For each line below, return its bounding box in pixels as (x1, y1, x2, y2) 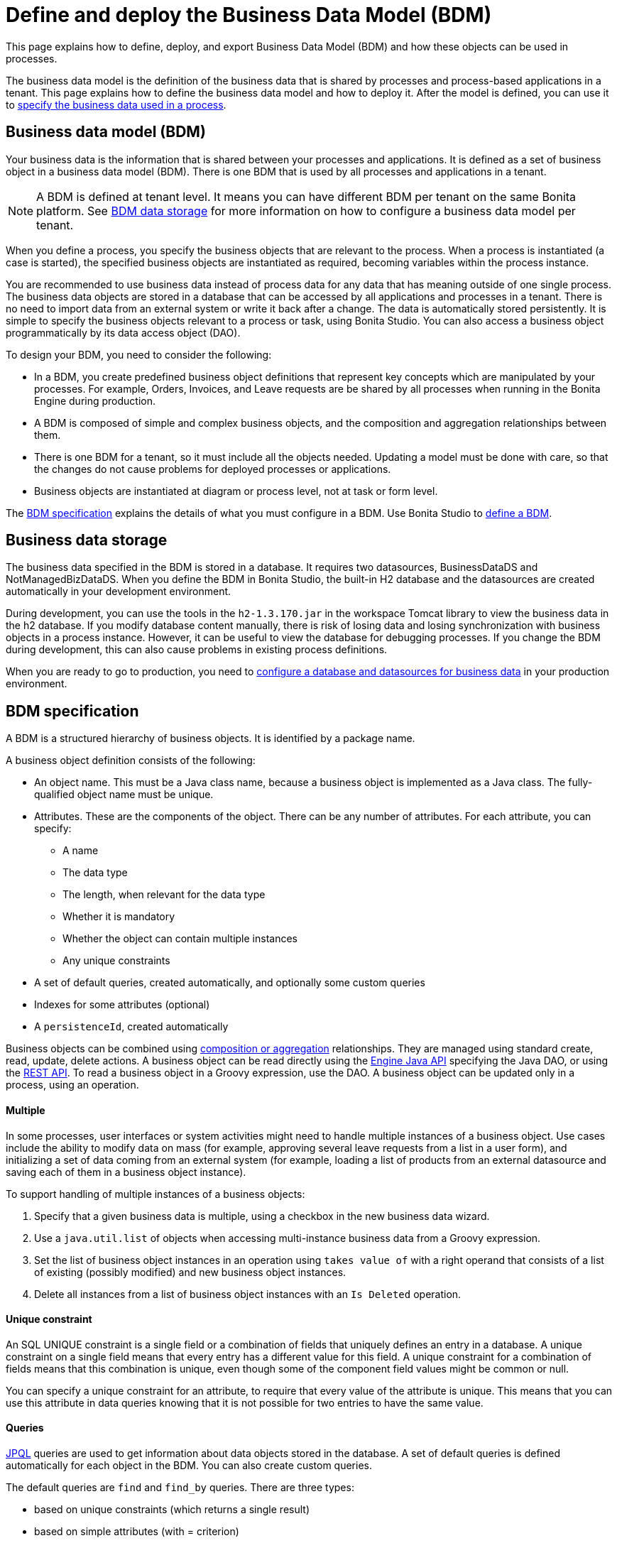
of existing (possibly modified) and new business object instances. (34, 1265, 346, 1278)
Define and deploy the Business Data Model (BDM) (6, 3, 492, 27)
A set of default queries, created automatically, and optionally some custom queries (34, 976, 425, 989)
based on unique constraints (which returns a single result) (34, 1503, 310, 1515)
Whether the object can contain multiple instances (62, 932, 297, 945)
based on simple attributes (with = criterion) (34, 1525, 239, 1537)
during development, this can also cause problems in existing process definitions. (6, 643, 388, 656)
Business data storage (6, 531, 168, 550)
